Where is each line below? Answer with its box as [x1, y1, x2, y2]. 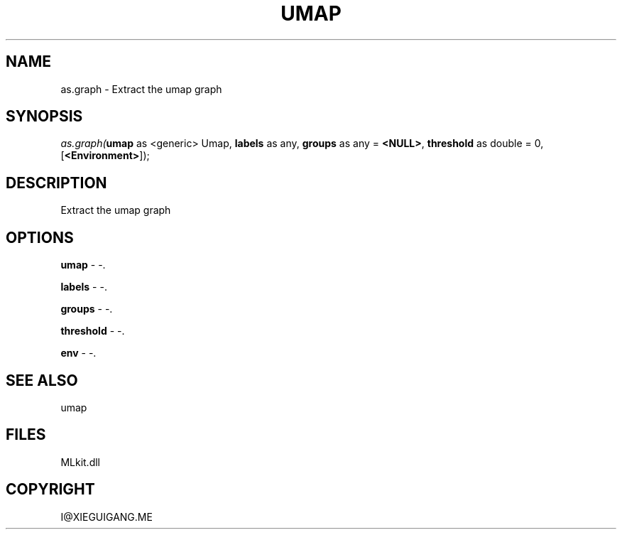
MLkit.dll [60, 455, 100, 468]
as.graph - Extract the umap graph [60, 82, 222, 95]
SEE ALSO [6, 371, 78, 389]
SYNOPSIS [6, 107, 83, 126]
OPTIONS [6, 228, 74, 247]
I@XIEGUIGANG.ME [60, 510, 153, 523]
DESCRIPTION [6, 173, 107, 192]
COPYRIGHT [6, 480, 95, 499]
